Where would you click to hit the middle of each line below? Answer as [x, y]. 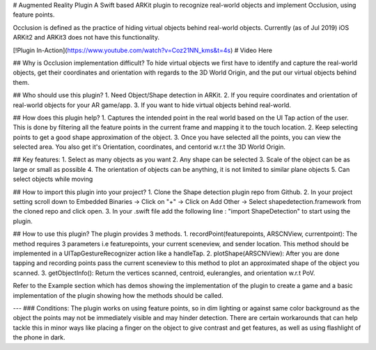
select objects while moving [53, 179]
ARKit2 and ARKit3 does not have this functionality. [86, 38]
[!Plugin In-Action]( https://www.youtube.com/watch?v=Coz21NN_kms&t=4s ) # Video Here [143, 50]
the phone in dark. [39, 337]
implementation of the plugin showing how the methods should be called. [118, 295]
